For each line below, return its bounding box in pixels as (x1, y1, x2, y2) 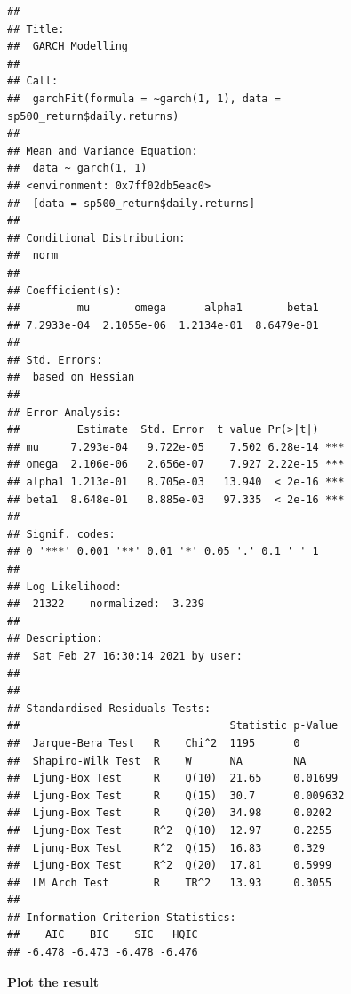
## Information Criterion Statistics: (7, 910, 236, 924)
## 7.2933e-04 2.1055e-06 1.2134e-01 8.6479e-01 (7, 318, 319, 332)
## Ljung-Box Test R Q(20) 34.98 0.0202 (7, 806, 332, 820)
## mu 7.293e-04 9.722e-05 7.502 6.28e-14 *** (7, 440, 345, 453)
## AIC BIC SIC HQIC (7, 928, 198, 942)
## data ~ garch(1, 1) (7, 162, 148, 175)
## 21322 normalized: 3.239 (7, 597, 204, 611)
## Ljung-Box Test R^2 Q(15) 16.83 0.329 (7, 841, 325, 854)
